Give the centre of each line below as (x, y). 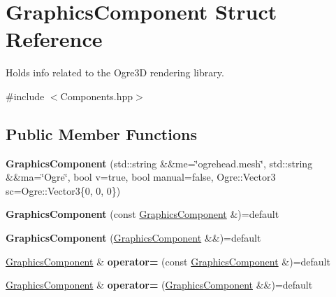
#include (25, 96)
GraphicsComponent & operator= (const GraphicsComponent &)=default (168, 261)
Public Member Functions (101, 133)
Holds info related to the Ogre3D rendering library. (115, 72)
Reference (54, 39)
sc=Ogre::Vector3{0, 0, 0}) (63, 190)
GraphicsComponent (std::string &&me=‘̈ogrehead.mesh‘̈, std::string (159, 163)
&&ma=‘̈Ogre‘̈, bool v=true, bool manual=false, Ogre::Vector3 (141, 177)
